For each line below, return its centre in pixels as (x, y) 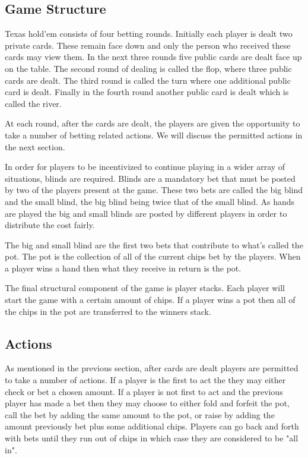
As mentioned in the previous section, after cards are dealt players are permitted (152, 368)
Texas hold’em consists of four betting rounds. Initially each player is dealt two (149, 34)
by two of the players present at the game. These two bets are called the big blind (154, 190)
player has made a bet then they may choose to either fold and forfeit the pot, (147, 403)
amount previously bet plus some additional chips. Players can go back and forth (152, 426)
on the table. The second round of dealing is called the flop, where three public (148, 68)
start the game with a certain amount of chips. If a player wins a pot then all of (150, 300)
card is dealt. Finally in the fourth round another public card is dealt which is (147, 92)
